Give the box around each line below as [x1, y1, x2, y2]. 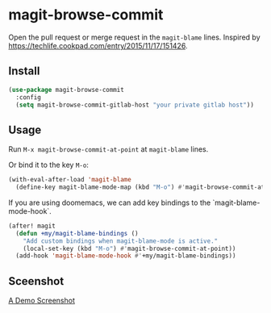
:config [15, 93, 42, 102]
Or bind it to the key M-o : [8, 160, 89, 170]
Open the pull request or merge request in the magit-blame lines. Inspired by [8, 32, 261, 42]
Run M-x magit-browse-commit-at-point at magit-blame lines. [8, 144, 209, 154]
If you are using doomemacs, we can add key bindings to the [8, 198, 211, 207]
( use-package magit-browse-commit [8, 86, 125, 94]
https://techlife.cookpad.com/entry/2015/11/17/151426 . [8, 40, 188, 50]
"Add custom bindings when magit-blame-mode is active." [23, 236, 219, 245]
